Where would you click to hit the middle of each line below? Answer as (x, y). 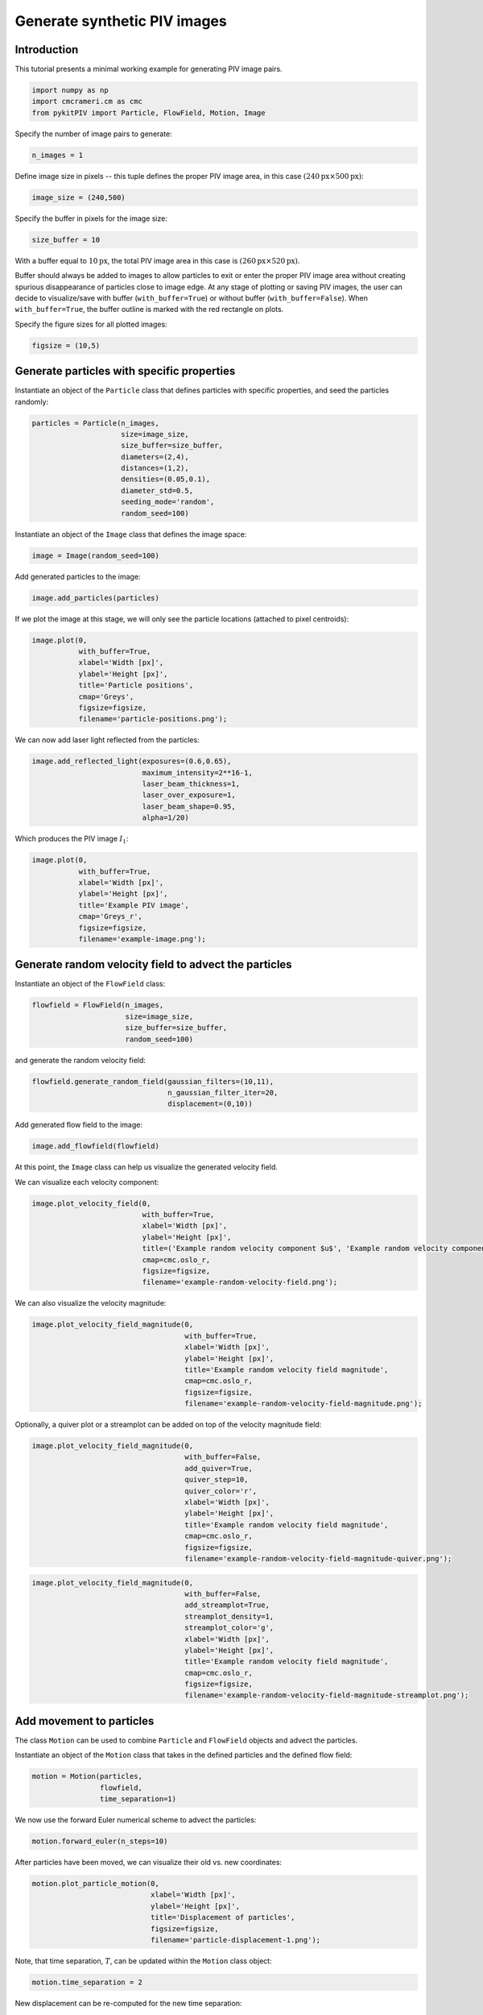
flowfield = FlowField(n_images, (98, 1005)
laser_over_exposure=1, (189, 795)
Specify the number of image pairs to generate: (93, 134)
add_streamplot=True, (227, 1605)
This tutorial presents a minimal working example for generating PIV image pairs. (149, 69)
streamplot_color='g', (229, 1628)
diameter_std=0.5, (157, 490)
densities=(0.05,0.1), (166, 479)
